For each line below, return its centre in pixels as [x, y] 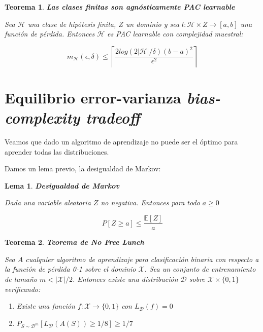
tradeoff [113, 118]
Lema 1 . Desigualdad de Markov [62, 185]
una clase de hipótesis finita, [72, 24]
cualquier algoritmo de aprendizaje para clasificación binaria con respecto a [142, 259]
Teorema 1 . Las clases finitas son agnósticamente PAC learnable [120, 7]
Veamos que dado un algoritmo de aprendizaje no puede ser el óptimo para [121, 142]
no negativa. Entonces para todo [150, 202]
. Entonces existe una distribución [125, 279]
